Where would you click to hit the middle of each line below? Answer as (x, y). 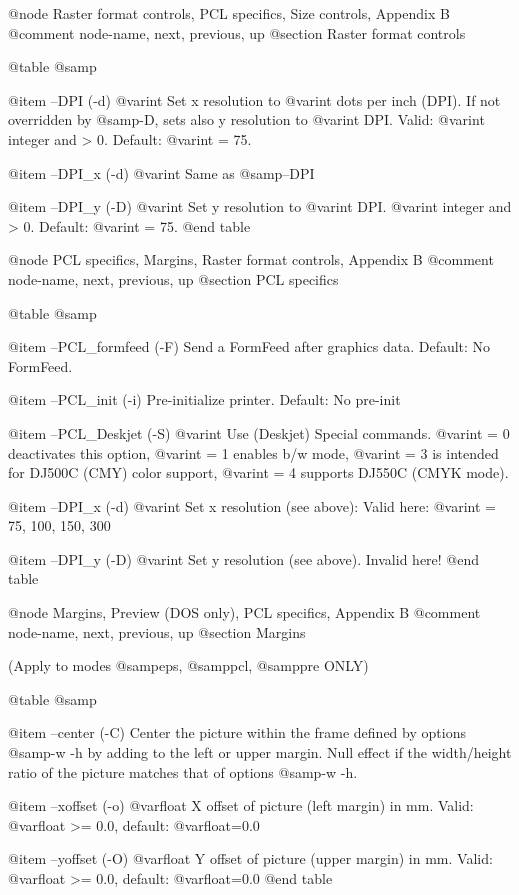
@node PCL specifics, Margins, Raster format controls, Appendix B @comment (251, 259)
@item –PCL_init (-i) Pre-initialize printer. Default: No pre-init (204, 399)
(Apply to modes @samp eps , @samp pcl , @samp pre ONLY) (188, 665)
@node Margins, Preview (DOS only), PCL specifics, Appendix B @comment (244, 612)
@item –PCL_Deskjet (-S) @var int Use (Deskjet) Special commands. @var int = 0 (259, 432)
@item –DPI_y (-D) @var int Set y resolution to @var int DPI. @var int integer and (260, 206)
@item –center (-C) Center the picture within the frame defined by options (237, 732)
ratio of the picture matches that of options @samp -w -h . (183, 771)
